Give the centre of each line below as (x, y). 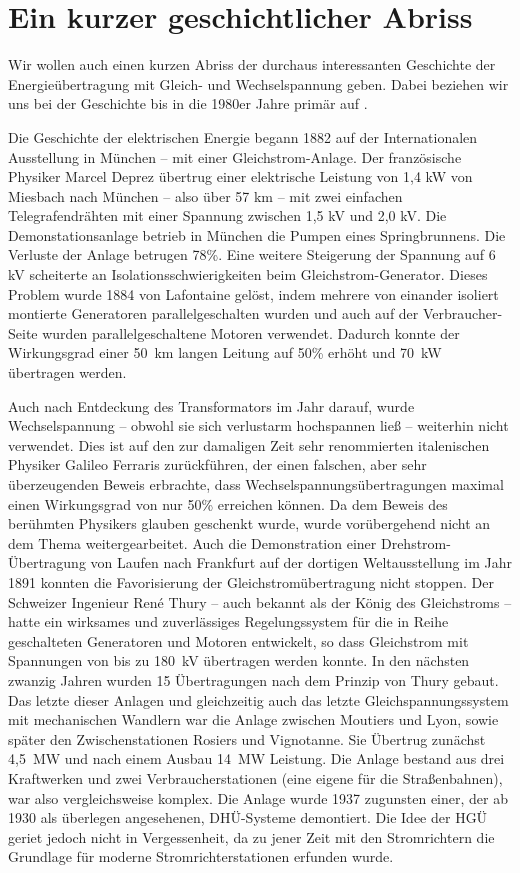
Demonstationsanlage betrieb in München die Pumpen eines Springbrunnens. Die (257, 234)
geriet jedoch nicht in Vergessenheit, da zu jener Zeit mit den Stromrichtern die (251, 836)
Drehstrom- (415, 542)
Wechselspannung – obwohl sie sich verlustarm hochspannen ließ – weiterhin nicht (258, 425)
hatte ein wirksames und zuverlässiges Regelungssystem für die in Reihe (228, 621)
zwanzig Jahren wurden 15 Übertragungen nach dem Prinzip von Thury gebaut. (253, 679)
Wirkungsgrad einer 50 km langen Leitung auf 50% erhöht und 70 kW (225, 352)
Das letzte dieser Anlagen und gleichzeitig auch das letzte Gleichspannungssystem (258, 699)
